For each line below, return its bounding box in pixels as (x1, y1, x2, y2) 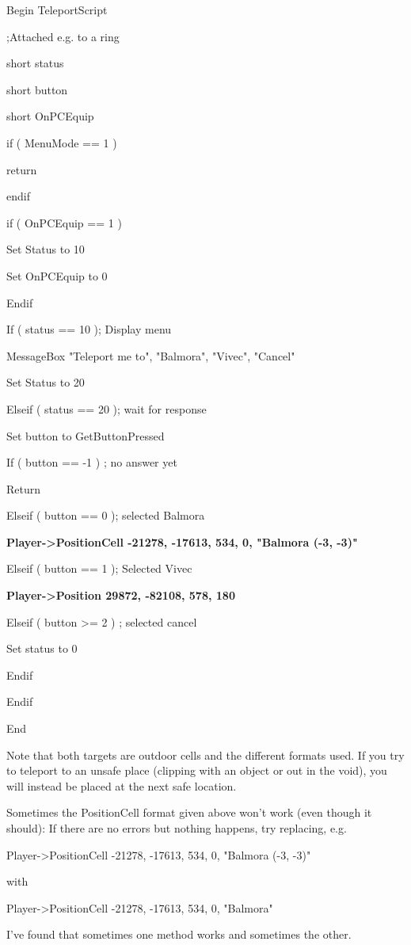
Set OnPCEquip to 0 (6, 267, 108, 284)
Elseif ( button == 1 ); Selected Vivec (6, 560, 192, 577)
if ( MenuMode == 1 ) (6, 134, 117, 151)
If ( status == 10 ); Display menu (6, 321, 172, 337)
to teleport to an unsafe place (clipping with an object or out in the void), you (6, 762, 387, 779)
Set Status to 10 (6, 241, 85, 257)
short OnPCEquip (6, 108, 94, 124)
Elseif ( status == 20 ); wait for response (6, 400, 207, 417)
